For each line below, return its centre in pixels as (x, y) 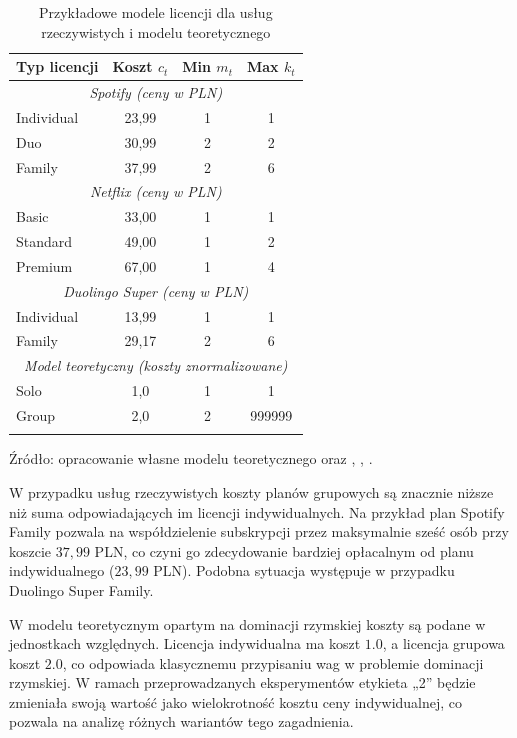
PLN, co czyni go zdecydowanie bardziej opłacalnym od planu (284, 550)
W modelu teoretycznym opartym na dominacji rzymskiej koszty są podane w (247, 623)
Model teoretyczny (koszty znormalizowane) (156, 365)
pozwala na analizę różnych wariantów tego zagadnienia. (181, 721)
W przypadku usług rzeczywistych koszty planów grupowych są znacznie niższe (251, 491)
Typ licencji (57, 66)
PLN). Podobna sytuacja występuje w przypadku (304, 570)
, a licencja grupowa (443, 643)
